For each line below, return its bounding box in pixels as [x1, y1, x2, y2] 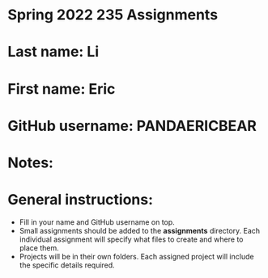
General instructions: [7, 191, 154, 209]
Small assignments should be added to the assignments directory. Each [19, 225, 261, 235]
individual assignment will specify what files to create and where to [19, 234, 244, 244]
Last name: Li [7, 43, 99, 61]
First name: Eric [7, 79, 116, 98]
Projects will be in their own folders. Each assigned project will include [19, 251, 254, 261]
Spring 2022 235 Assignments [7, 6, 219, 24]
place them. [19, 242, 60, 252]
